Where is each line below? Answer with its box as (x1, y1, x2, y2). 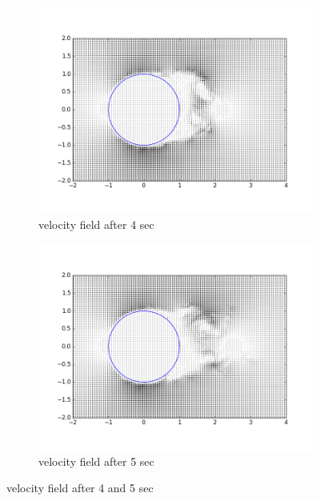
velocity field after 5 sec (38, 452, 154, 469)
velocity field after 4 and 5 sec (6, 479, 154, 496)
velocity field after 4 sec (38, 215, 154, 232)
